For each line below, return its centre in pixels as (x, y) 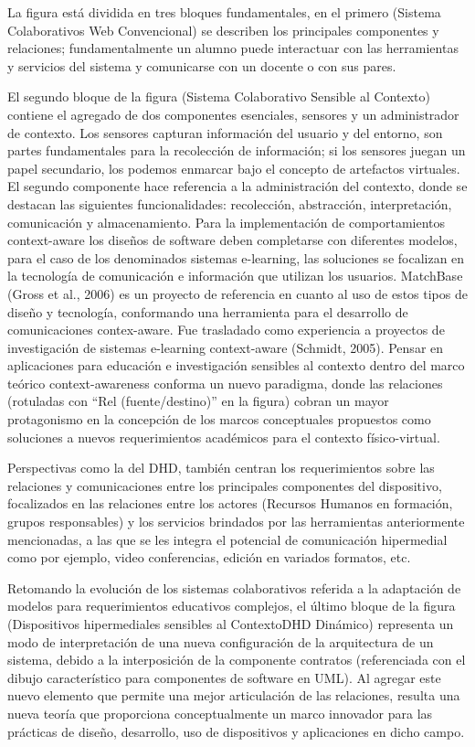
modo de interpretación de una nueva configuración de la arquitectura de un (221, 641)
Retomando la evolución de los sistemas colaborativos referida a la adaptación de (234, 587)
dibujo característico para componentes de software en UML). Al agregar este (224, 677)
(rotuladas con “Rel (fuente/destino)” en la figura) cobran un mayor (198, 401)
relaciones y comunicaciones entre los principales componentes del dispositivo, (225, 485)
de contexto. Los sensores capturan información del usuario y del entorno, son (225, 132)
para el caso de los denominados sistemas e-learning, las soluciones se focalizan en (236, 257)
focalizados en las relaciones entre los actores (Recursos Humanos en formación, (230, 503)
